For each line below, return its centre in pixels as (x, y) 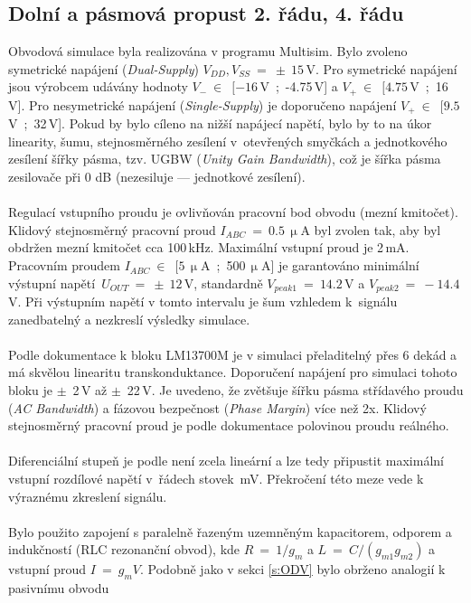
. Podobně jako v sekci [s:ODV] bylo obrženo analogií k (293, 569)
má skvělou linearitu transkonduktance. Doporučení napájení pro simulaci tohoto (233, 372)
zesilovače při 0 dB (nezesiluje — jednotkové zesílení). (157, 177)
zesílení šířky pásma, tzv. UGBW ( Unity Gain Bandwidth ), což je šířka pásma (225, 159)
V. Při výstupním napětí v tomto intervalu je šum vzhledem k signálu (203, 301)
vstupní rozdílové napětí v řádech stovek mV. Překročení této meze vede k (216, 479)
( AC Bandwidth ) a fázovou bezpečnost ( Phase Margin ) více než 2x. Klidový (217, 407)
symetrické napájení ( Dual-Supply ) (104, 68)
